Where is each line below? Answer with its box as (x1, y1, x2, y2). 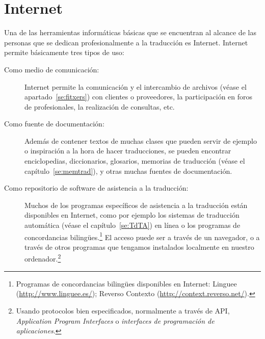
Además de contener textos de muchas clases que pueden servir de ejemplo (24, 135, 257, 146)
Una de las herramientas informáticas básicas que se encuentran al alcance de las (4, 27, 256, 38)
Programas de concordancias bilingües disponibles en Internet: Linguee (16, 278, 237, 289)
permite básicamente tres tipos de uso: (4, 47, 124, 58)
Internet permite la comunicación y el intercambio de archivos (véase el (24, 81, 247, 92)
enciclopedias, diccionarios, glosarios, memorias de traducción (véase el (24, 155, 245, 166)
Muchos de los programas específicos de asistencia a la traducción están (24, 199, 248, 210)
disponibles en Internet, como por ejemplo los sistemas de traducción (24, 210, 240, 220)
